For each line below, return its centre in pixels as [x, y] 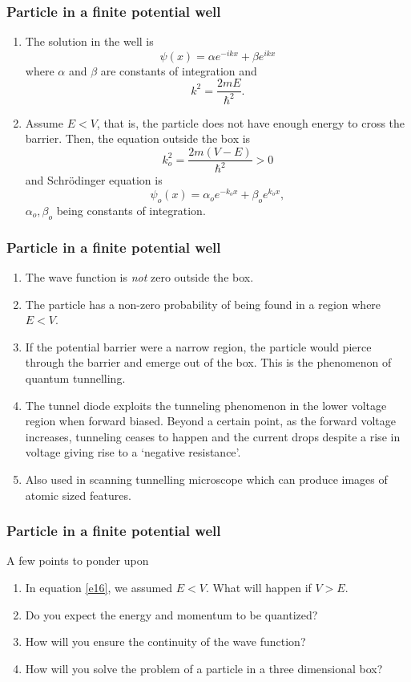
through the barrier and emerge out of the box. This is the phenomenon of [208, 362]
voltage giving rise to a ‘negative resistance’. [133, 452]
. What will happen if [258, 587]
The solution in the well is [89, 41]
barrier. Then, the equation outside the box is [138, 138]
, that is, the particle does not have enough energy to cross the [251, 122]
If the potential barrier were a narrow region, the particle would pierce [198, 346]
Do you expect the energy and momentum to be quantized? [171, 614]
